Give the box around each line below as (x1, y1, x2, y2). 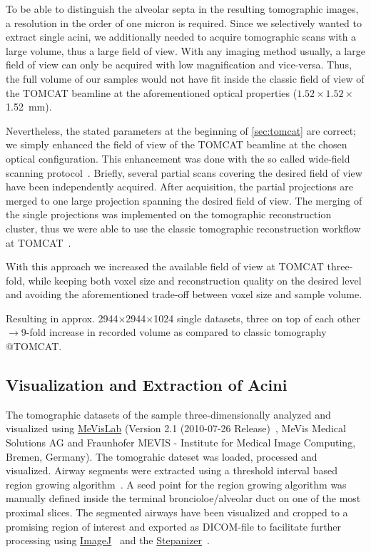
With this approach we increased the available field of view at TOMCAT (6, 259, 324, 274)
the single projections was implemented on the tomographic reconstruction (6, 207, 332, 222)
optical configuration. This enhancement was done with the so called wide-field (6, 150, 350, 165)
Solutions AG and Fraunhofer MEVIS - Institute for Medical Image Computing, (6, 435, 356, 450)
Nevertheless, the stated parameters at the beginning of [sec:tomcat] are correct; (6, 123, 356, 138)
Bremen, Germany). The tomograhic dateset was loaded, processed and (6, 449, 317, 464)
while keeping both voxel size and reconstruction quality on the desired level (28, 272, 362, 287)
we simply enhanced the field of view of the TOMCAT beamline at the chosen (6, 137, 347, 152)
